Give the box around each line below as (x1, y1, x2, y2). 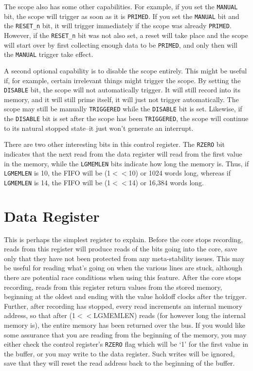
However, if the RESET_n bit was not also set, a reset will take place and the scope (4, 30, 248, 40)
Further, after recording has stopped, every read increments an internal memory (4, 300, 243, 311)
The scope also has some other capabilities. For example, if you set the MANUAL (4, 1, 238, 11)
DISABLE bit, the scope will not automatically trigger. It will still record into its (4, 85, 241, 95)
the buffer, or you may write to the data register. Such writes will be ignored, (4, 348, 235, 358)
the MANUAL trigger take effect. (4, 49, 93, 59)
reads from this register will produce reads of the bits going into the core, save (4, 244, 237, 254)
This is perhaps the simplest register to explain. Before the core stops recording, (4, 234, 243, 244)
